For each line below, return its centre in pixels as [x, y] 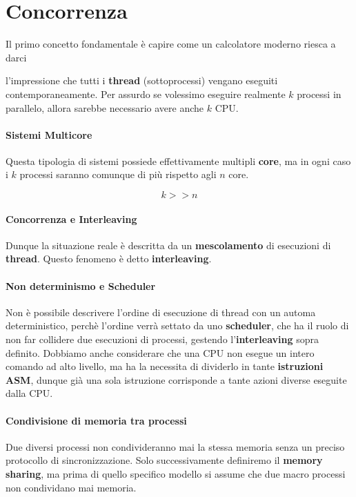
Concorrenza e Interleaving [71, 218]
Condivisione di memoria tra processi [96, 420]
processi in [319, 94]
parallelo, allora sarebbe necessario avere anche [105, 107]
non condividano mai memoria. [71, 487]
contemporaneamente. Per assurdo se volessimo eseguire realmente [146, 94]
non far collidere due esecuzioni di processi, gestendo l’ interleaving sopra [162, 339]
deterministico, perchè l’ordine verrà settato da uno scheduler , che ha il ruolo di [177, 325]
